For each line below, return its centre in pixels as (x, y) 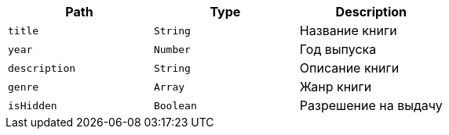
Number (172, 49)
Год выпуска (338, 49)
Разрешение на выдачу (371, 105)
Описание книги (349, 68)
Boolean (175, 105)
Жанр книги (336, 87)
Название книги (348, 30)
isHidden (33, 105)
